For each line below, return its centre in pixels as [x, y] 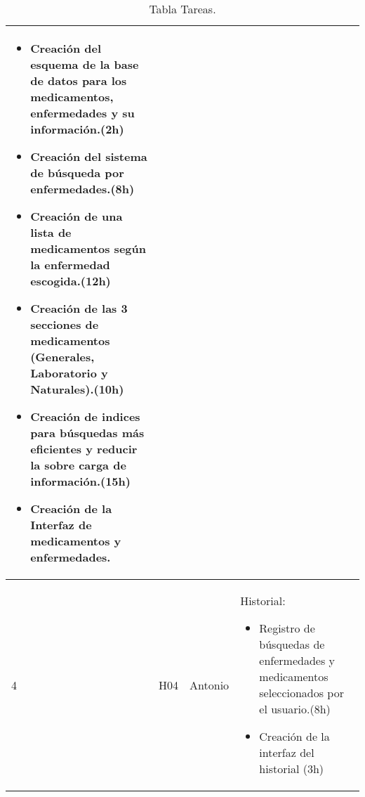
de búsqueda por [77, 173]
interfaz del [287, 752]
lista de [51, 232]
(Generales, [62, 357]
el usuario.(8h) [295, 709]
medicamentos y [76, 541]
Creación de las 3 [79, 308]
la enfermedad [70, 265]
